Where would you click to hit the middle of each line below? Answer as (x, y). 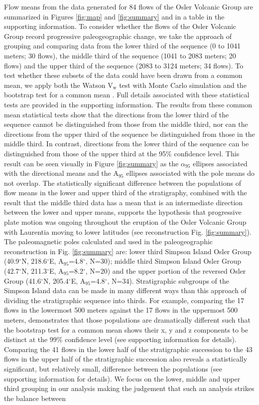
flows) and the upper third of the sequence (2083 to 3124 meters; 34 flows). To (124, 65)
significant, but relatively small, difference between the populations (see (113, 368)
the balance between (35, 398)
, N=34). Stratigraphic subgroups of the (168, 280)
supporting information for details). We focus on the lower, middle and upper (122, 378)
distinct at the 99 (30, 339)
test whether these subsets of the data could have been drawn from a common (123, 75)
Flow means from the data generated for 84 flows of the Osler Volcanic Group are (129, 6)
